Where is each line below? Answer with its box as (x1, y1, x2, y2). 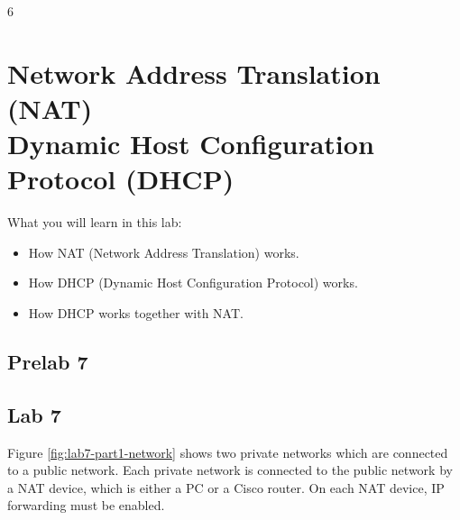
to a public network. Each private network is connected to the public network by (7, 461, 453, 479)
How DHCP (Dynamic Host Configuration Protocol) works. (28, 273, 358, 292)
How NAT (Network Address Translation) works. (28, 242, 299, 261)
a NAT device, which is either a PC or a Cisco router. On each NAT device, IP (7, 478, 445, 497)
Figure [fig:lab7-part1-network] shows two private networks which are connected (7, 442, 448, 461)
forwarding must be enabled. (7, 496, 165, 515)
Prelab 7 (7, 348, 88, 376)
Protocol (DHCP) (7, 160, 235, 197)
